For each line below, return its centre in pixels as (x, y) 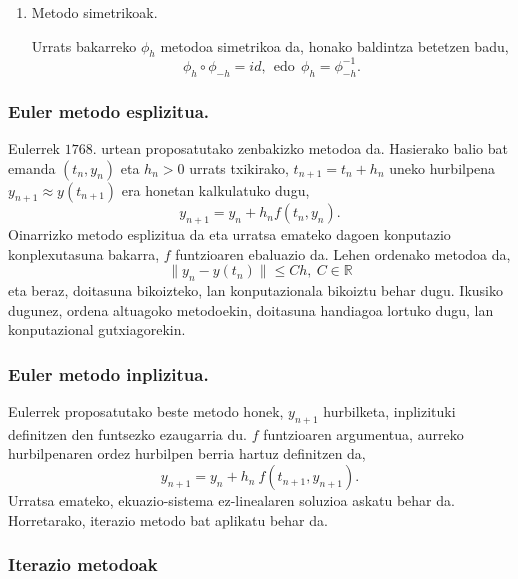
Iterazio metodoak (83, 564)
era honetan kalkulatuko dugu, (215, 189)
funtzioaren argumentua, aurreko (363, 433)
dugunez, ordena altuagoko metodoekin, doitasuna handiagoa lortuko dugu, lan (251, 309)
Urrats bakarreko (84, 45)
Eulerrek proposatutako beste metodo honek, (146, 411)
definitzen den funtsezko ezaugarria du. (127, 433)
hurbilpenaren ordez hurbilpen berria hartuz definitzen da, (187, 453)
